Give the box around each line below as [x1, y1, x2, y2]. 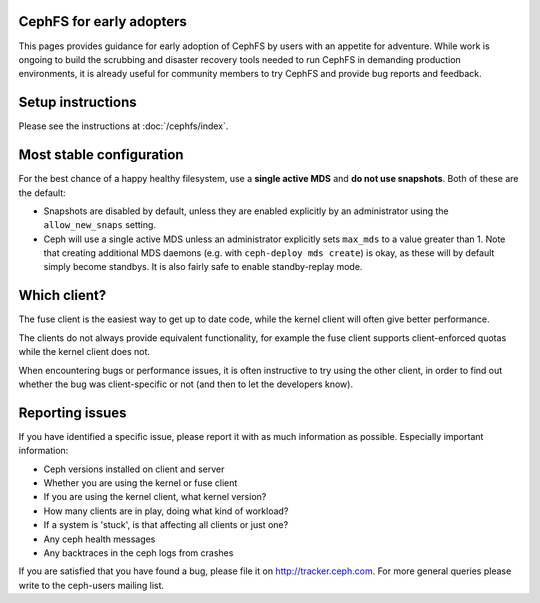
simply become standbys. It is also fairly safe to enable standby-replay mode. [43, 261, 363, 273]
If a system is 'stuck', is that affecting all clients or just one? [43, 519, 289, 531]
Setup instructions [18, 94, 137, 111]
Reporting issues [18, 404, 127, 421]
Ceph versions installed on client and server [43, 463, 225, 475]
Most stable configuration [18, 146, 184, 164]
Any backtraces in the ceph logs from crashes [43, 546, 234, 559]
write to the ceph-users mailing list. [18, 579, 165, 591]
